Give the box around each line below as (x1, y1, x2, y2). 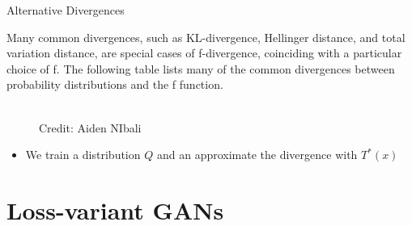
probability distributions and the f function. (6, 76, 223, 93)
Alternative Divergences (6, 2, 125, 18)
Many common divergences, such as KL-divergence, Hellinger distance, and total (6, 28, 406, 45)
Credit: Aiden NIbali (39, 119, 142, 136)
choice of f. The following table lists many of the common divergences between (6, 60, 395, 77)
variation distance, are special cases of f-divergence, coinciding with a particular (6, 44, 402, 61)
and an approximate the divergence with (156, 146, 358, 163)
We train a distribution (25, 146, 141, 163)
